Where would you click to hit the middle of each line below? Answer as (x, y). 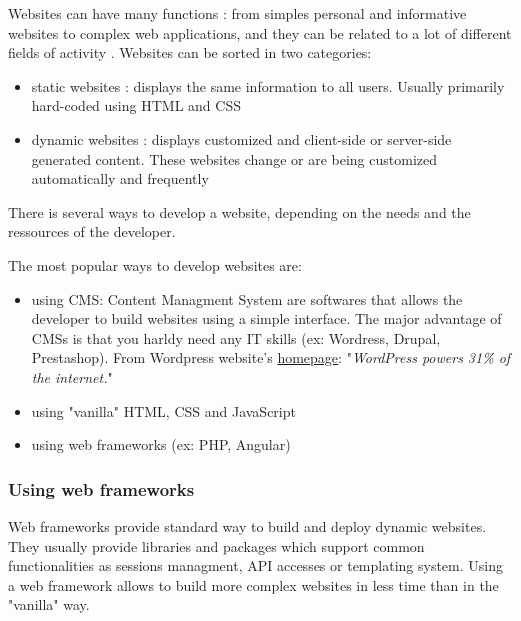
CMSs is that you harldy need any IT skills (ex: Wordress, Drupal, (236, 337)
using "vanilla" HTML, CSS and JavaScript (163, 410)
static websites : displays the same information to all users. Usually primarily (268, 85)
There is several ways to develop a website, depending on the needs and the (239, 211)
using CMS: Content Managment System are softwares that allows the (247, 298)
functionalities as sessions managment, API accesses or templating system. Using (255, 565)
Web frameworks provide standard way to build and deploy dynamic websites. (247, 525)
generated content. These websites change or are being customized (234, 158)
